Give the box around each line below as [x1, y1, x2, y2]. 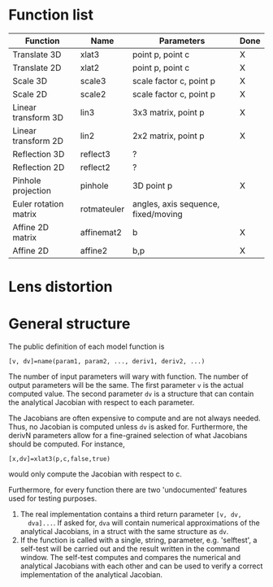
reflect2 [80, 161, 111, 172]
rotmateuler [80, 203, 125, 215]
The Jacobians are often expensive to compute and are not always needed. [8, 413, 262, 424]
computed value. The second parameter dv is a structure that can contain [8, 389, 254, 399]
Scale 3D [12, 75, 47, 86]
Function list [8, 6, 94, 24]
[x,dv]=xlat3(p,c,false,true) [8, 455, 111, 463]
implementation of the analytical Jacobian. [19, 570, 163, 580]
